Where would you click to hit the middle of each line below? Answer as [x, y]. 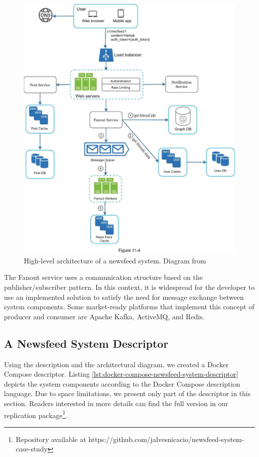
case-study [32, 449]
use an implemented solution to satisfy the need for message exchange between [124, 297]
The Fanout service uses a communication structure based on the [103, 277]
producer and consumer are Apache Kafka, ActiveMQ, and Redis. [104, 316]
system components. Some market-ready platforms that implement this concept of [129, 307]
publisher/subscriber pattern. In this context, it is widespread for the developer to [129, 287]
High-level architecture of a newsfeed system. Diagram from [115, 260]
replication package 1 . [36, 414]
